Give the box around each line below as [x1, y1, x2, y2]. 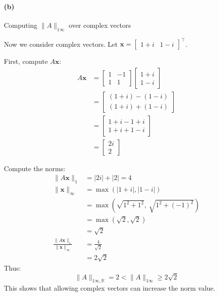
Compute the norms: [4, 163, 66, 173]
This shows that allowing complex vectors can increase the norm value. [4, 283, 216, 293]
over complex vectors [69, 20, 131, 30]
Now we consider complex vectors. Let [4, 39, 118, 49]
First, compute [4, 56, 48, 66]
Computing [4, 20, 37, 30]
